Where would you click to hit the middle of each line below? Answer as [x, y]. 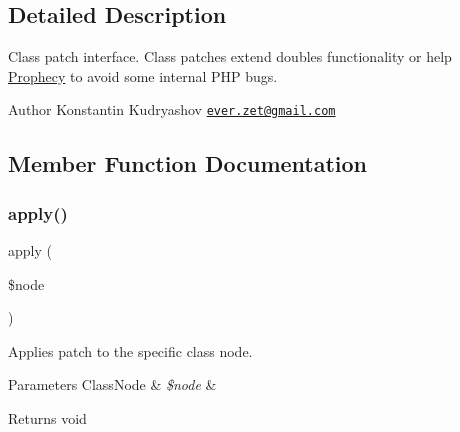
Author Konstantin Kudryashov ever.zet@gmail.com [172, 109]
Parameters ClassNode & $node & [112, 384]
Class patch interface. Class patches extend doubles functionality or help [230, 56]
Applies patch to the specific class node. [130, 350]
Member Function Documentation [188, 163]
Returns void [47, 418]
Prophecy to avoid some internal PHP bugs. [143, 75]
